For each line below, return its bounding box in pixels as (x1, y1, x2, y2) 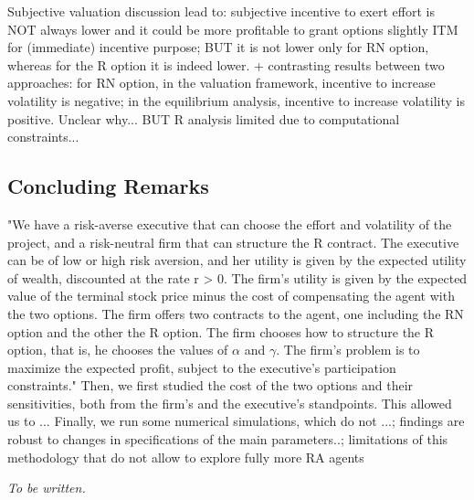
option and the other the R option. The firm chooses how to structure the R (7, 322, 435, 341)
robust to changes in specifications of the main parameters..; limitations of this (7, 430, 448, 449)
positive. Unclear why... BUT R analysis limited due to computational (7, 109, 400, 128)
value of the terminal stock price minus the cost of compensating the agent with (7, 286, 455, 305)
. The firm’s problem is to (276, 340, 420, 359)
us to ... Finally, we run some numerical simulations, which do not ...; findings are (7, 411, 465, 431)
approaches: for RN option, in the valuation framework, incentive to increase (7, 73, 436, 92)
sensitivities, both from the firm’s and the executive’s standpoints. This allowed (7, 393, 452, 412)
